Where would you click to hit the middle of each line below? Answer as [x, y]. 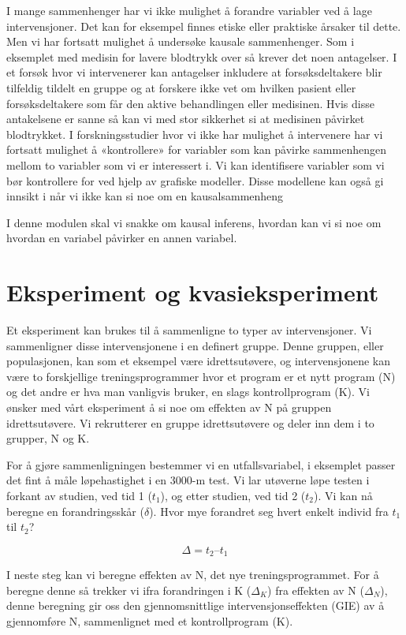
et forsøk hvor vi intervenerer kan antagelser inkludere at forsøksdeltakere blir [194, 72]
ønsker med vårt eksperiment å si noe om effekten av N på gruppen [169, 407]
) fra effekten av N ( [316, 590]
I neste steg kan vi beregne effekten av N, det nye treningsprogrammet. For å [193, 575]
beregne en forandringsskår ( [75, 511]
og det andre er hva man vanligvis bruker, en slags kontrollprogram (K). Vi [188, 392]
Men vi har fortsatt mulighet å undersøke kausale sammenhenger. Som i [181, 41]
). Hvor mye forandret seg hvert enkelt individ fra [269, 511]
